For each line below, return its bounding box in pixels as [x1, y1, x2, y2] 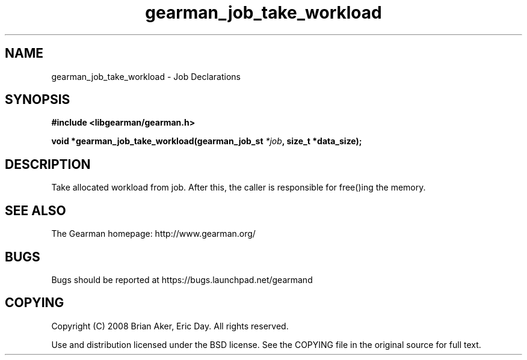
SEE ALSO [5, 203, 66, 218]
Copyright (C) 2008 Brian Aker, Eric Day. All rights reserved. [51, 320, 289, 331]
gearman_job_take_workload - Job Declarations [51, 71, 241, 82]
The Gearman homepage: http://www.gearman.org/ [51, 228, 256, 239]
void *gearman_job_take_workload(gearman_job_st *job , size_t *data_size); [51, 136, 362, 147]
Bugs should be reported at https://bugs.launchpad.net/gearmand [51, 274, 313, 285]
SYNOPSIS [5, 92, 70, 108]
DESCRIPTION [5, 156, 91, 172]
